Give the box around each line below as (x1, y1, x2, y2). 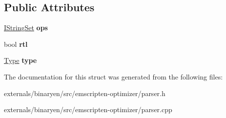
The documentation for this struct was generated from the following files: (4, 71, 223, 81)
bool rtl (4, 39, 28, 49)
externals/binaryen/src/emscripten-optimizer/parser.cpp (4, 104, 172, 115)
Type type (4, 55, 37, 65)
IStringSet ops (4, 22, 48, 33)
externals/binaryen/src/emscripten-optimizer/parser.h (4, 88, 165, 98)
